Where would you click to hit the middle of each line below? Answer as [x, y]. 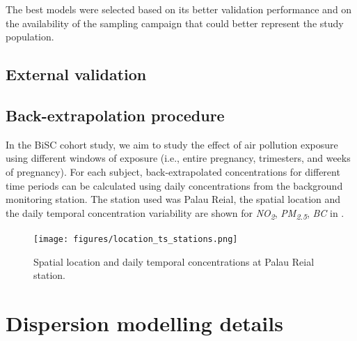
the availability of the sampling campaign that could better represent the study [175, 23]
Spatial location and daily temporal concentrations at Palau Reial [174, 261]
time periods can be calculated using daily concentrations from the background [174, 185]
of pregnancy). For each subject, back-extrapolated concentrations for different [173, 171]
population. [30, 37]
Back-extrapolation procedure [115, 115]
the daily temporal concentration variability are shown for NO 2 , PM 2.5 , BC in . [175, 213]
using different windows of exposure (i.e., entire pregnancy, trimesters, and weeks [178, 158]
